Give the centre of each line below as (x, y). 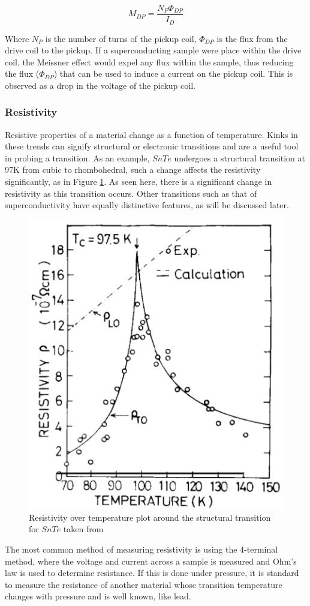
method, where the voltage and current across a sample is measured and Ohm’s (151, 561)
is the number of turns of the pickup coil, (121, 38)
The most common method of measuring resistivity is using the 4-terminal (142, 549)
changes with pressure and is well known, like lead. (98, 596)
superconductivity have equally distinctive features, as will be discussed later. (147, 205)
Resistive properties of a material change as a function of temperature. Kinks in (151, 134)
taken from (83, 529)
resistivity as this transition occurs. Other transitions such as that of (131, 193)
